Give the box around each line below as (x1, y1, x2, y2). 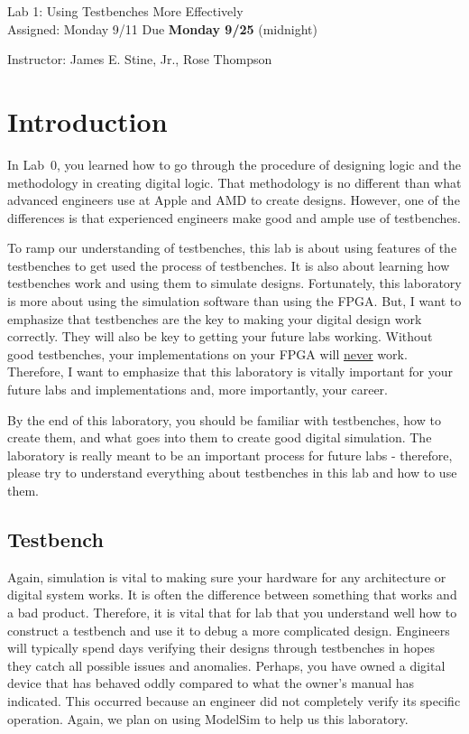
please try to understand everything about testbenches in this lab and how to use (7, 463, 457, 482)
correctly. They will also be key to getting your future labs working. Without (7, 327, 433, 346)
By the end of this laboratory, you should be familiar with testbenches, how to (7, 410, 441, 429)
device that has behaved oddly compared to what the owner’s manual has (7, 674, 415, 692)
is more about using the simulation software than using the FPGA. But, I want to (7, 292, 462, 311)
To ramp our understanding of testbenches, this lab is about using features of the (7, 238, 457, 257)
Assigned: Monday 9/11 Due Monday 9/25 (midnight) (7, 19, 317, 38)
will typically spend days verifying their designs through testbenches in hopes (7, 638, 435, 657)
